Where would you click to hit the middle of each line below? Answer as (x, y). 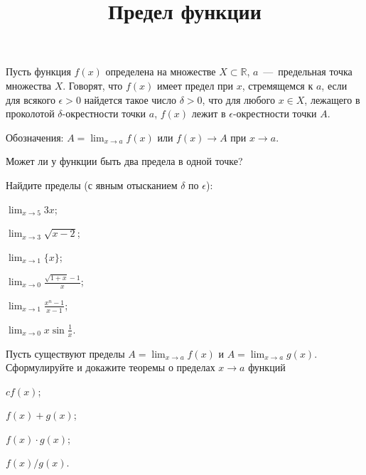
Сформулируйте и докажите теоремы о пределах (111, 367)
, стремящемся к (278, 85)
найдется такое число (130, 99)
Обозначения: (35, 137)
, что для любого (238, 99)
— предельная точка (308, 71)
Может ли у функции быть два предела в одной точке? (124, 161)
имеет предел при (195, 85)
